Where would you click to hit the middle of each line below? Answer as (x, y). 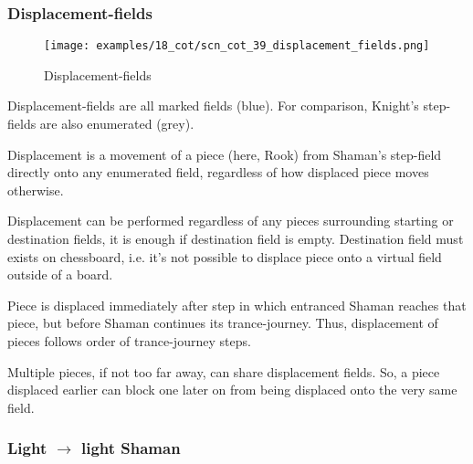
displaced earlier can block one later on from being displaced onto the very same (232, 390)
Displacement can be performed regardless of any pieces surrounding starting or (231, 221)
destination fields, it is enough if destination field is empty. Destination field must (236, 239)
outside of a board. (60, 274)
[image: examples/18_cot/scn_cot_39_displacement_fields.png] (237, 46)
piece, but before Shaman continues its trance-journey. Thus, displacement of (223, 323)
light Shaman (131, 448)
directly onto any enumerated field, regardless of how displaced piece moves (218, 172)
